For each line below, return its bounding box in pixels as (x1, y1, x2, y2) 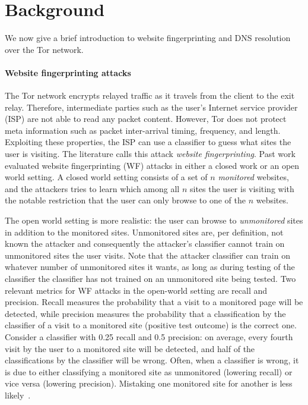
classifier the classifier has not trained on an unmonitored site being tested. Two (5, 272, 296, 285)
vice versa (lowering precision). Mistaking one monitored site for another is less (5, 377, 293, 390)
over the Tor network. (5, 43, 84, 55)
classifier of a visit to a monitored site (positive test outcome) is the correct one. (5, 319, 297, 331)
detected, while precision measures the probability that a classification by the (5, 307, 286, 319)
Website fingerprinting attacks (5, 66, 131, 79)
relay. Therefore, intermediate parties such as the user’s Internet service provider (5, 101, 298, 113)
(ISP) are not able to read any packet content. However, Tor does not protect (5, 112, 287, 125)
